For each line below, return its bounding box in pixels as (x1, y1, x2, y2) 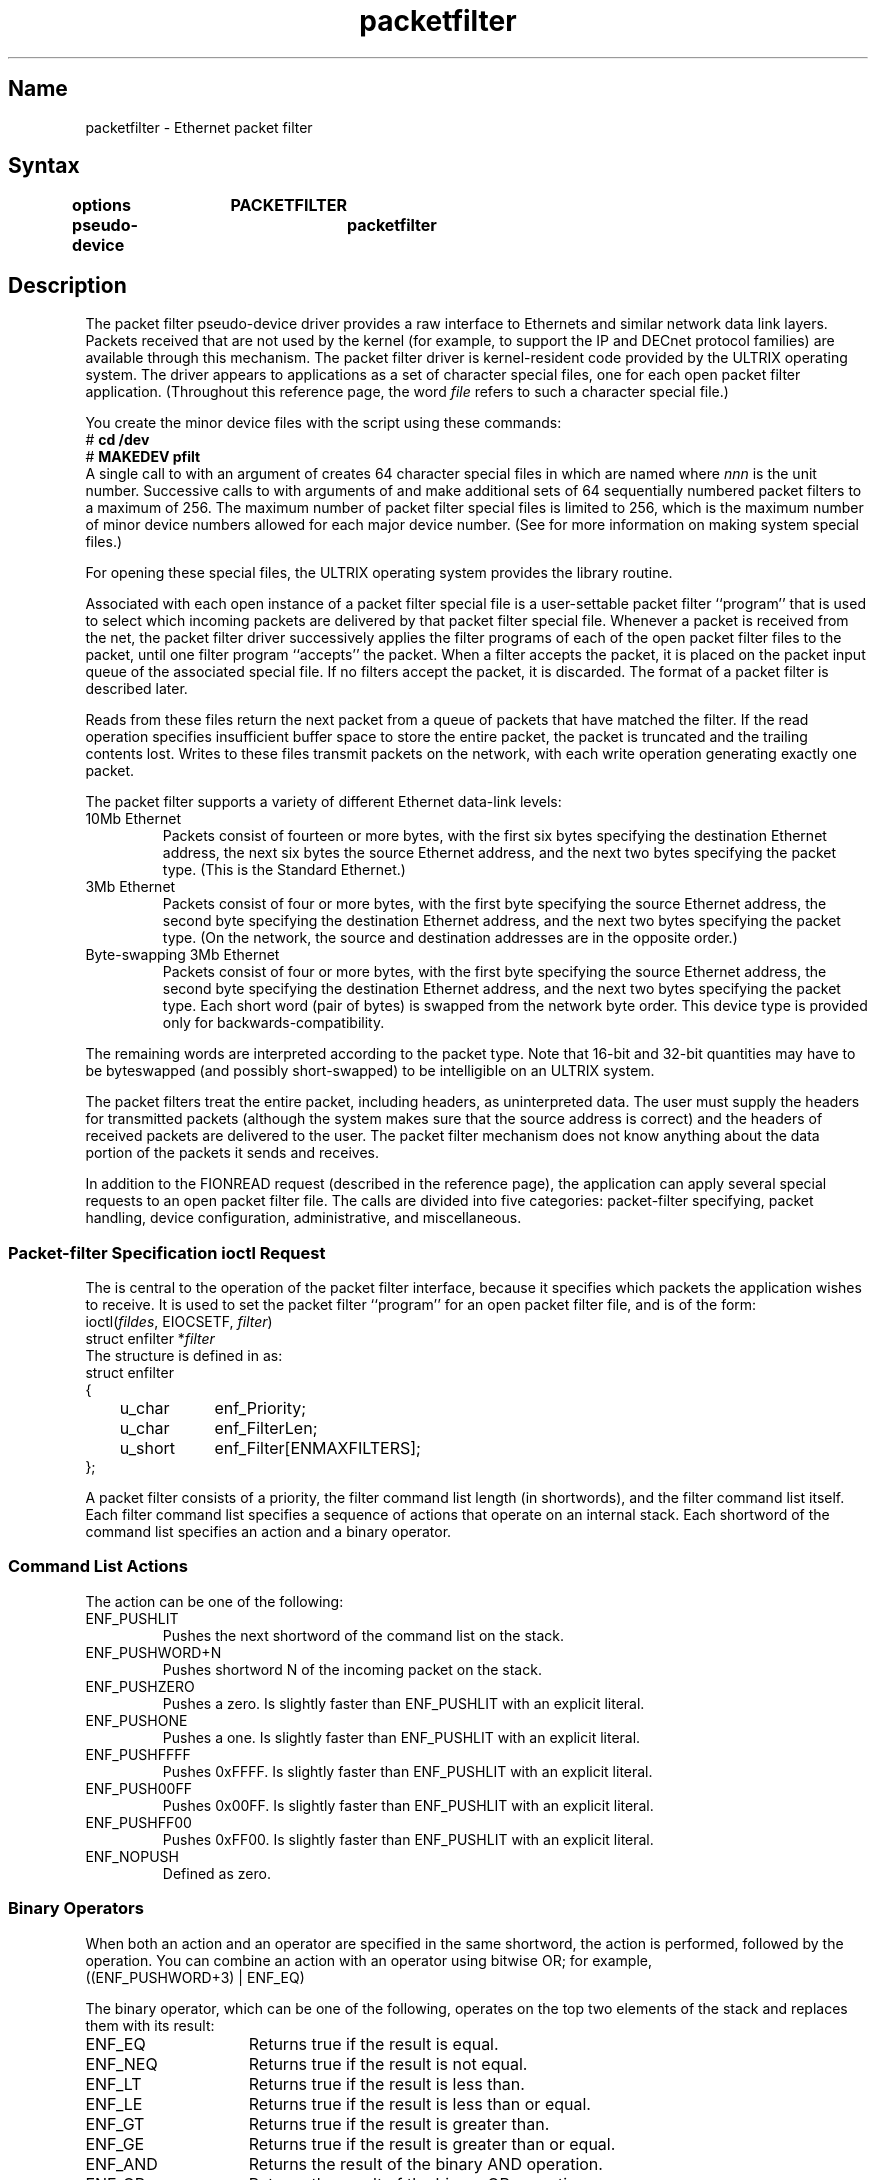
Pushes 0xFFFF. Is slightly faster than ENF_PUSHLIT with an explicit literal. (162, 1762, 653, 1780)
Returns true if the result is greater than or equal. (248, 2133, 616, 2154)
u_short (119, 1438, 176, 1459)
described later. (85, 680, 188, 698)
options (72, 195, 131, 216)
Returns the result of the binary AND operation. (248, 2153, 603, 2174)
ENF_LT (85, 2073, 142, 2094)
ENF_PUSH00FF (85, 1779, 192, 1797)
